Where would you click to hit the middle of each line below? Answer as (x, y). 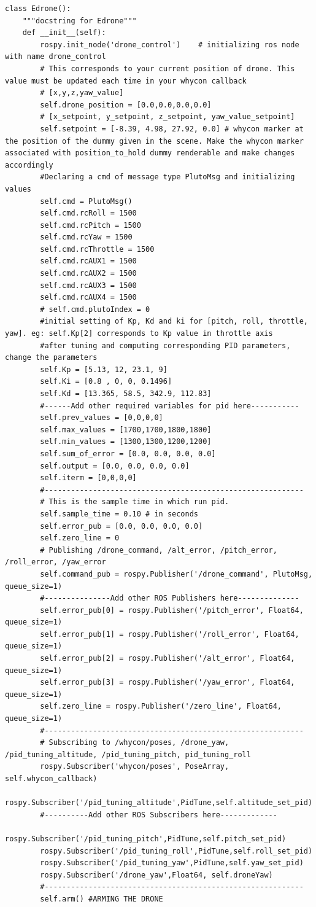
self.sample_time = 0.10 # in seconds (119, 514)
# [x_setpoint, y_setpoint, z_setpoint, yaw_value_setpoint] (168, 117)
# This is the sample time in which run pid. (135, 502)
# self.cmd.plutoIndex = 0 (95, 309)
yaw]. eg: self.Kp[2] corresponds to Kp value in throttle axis (139, 334)
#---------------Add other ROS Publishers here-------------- (170, 598)
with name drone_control (56, 57)
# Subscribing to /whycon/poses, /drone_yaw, (135, 743)
